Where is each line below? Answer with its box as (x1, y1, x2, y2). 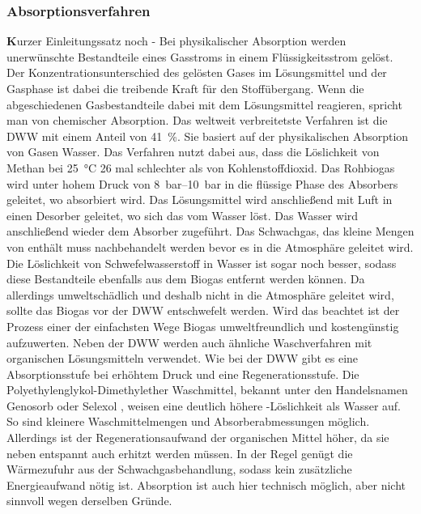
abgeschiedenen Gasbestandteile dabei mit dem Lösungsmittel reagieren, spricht (6, 96, 402, 113)
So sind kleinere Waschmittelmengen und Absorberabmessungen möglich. (6, 413, 370, 430)
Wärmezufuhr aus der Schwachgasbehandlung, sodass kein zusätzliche (6, 461, 352, 478)
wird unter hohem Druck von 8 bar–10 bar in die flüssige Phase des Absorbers (6, 175, 398, 192)
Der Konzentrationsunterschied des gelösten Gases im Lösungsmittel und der (6, 64, 387, 81)
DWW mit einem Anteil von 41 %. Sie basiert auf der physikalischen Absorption (6, 127, 409, 144)
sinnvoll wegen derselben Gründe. (6, 492, 172, 509)
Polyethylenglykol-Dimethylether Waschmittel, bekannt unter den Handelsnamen (6, 381, 408, 398)
